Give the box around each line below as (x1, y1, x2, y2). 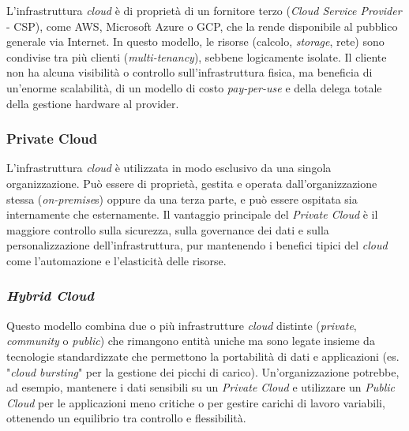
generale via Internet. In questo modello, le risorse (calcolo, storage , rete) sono (6, 33, 385, 50)
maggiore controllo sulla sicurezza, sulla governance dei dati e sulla (6, 221, 329, 238)
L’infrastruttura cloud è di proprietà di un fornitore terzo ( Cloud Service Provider (6, 2, 402, 18)
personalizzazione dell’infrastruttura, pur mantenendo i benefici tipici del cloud (6, 237, 388, 253)
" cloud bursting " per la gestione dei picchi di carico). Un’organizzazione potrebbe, (6, 363, 400, 380)
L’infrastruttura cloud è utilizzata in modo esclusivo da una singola (6, 159, 332, 176)
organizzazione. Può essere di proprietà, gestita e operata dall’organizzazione (6, 174, 377, 191)
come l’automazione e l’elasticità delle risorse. (6, 252, 227, 268)
